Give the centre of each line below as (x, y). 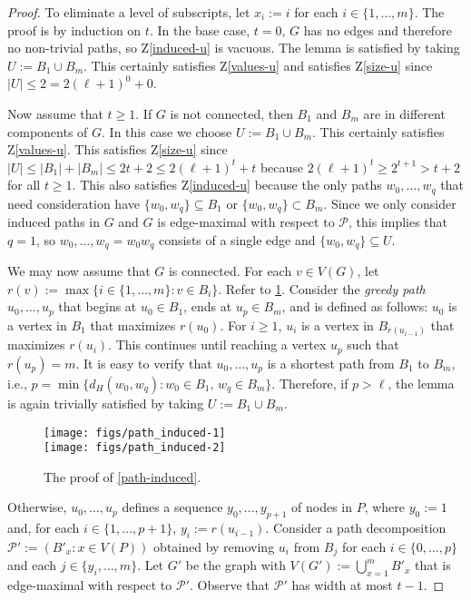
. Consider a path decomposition (356, 528)
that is (432, 565)
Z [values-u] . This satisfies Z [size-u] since (118, 149)
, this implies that (398, 222)
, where (385, 507)
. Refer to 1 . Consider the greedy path (322, 288)
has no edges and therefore (378, 30)
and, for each (44, 528)
